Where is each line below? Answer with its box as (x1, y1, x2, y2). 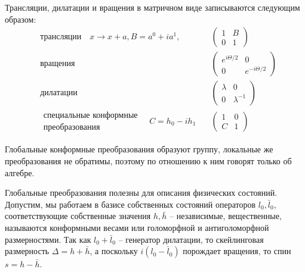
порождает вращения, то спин (183, 245, 291, 257)
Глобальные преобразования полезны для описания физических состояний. (5, 186, 278, 199)
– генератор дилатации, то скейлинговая (118, 233, 264, 245)
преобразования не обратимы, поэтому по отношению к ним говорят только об (5, 154, 292, 167)
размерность (5, 245, 50, 257)
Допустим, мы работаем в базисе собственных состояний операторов (5, 198, 256, 210)
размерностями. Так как (5, 233, 91, 245)
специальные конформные (43, 111, 138, 120)
